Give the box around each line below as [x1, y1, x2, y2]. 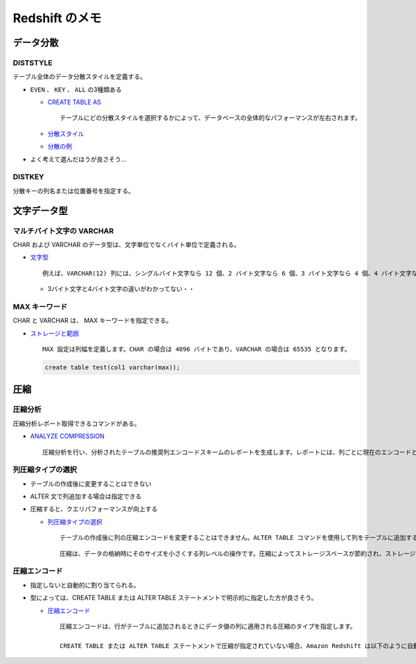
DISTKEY [12, 172, 44, 182]
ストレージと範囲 [30, 329, 79, 338]
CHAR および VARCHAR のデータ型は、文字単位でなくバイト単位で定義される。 [12, 240, 241, 249]
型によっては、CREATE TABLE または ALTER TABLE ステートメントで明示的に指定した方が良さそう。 [30, 593, 318, 602]
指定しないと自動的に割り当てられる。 [30, 581, 140, 589]
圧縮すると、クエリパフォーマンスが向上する [30, 505, 158, 513]
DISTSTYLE [12, 58, 53, 67]
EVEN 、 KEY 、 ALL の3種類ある [30, 85, 122, 94]
